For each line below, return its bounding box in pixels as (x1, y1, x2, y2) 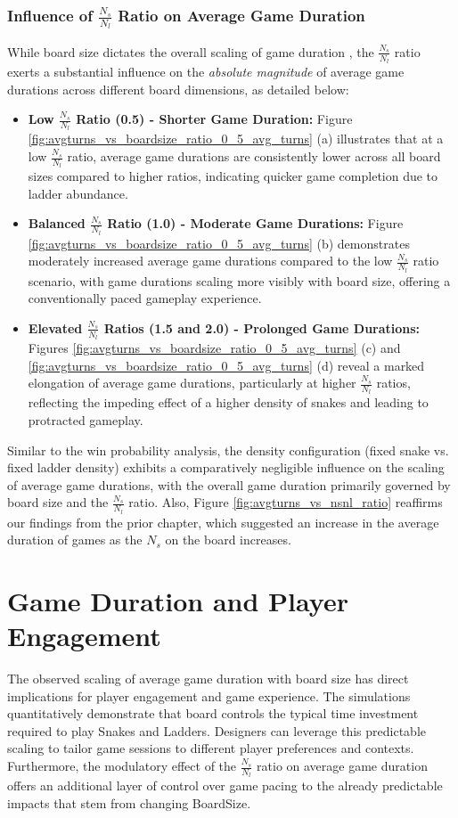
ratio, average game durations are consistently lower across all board (67, 147, 441, 166)
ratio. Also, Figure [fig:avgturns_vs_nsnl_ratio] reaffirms (128, 493, 443, 511)
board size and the (7, 493, 109, 511)
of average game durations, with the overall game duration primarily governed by (7, 475, 451, 494)
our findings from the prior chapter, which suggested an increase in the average (7, 512, 439, 531)
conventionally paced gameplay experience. (28, 289, 262, 307)
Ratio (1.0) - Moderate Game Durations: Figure (107, 214, 404, 233)
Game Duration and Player (7, 582, 348, 618)
